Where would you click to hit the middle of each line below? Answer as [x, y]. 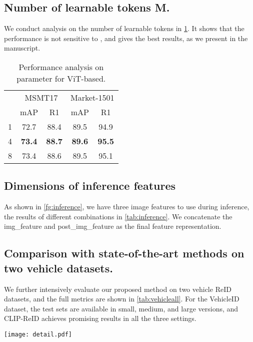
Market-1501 [92, 97]
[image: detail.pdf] [38, 334]
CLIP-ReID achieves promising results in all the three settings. [100, 318]
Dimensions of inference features [90, 186]
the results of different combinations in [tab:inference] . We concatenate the [118, 216]
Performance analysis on [61, 67]
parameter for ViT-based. [61, 78]
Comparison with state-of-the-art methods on [124, 253]
